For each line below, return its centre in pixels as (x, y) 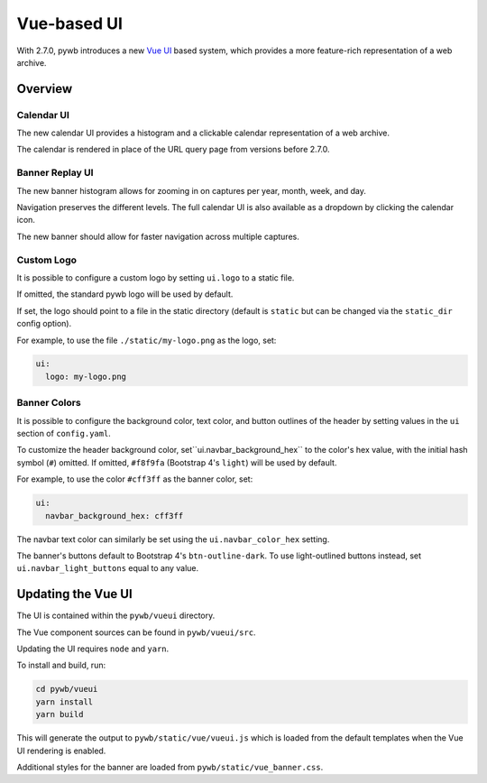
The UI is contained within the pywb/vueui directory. (116, 616)
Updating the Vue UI (74, 594)
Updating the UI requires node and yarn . (93, 649)
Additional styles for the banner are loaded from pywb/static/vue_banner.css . (170, 767)
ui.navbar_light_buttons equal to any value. (108, 568)
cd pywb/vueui (67, 689)
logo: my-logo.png (86, 376)
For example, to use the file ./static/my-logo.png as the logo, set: (147, 340)
